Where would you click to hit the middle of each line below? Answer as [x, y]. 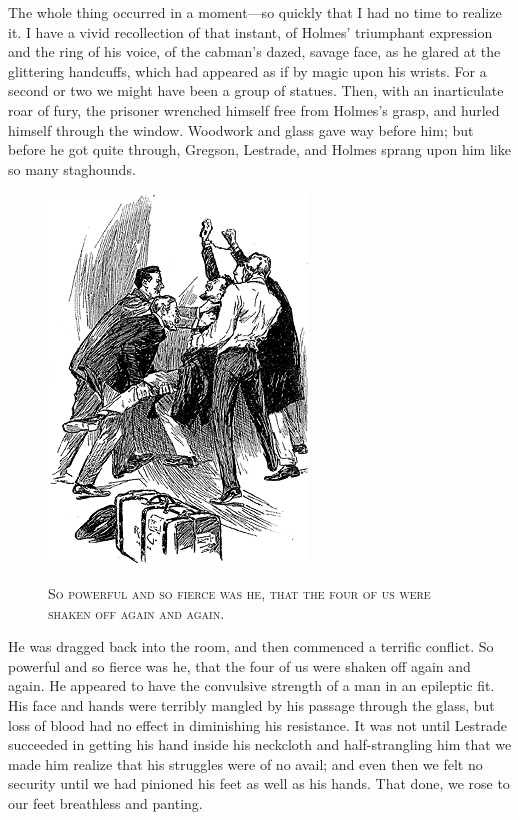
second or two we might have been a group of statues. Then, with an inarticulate [256, 90]
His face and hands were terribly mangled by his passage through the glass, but [251, 704]
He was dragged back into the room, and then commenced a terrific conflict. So [251, 646]
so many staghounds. [72, 168]
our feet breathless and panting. [105, 802]
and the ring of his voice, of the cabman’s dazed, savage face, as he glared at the [254, 51]
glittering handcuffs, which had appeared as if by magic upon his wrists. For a [247, 70]
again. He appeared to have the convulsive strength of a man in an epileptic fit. [251, 685]
